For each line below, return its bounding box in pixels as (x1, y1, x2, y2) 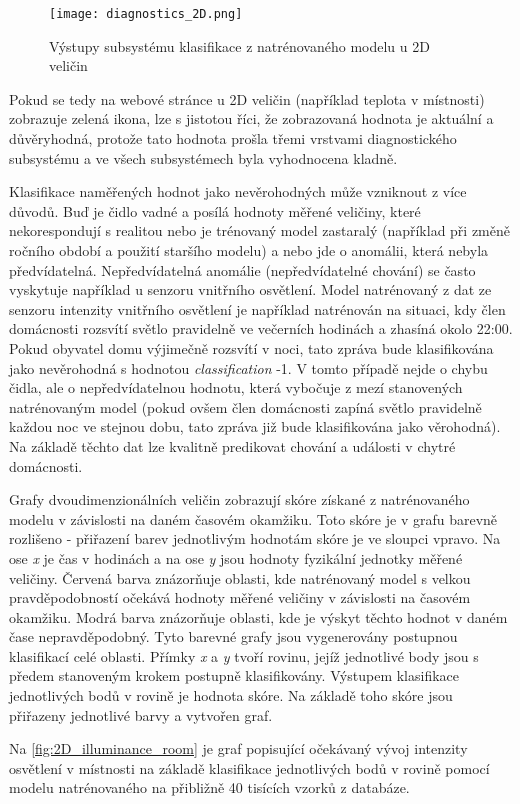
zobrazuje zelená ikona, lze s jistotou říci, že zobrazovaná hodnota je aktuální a (9, 108, 494, 129)
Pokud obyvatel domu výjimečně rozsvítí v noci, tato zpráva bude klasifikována (9, 337, 494, 358)
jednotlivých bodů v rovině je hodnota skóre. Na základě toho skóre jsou (9, 685, 453, 706)
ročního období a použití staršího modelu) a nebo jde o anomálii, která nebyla (9, 240, 489, 260)
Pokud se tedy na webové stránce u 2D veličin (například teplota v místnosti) (9, 88, 485, 109)
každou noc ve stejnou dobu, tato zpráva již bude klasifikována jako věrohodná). (9, 416, 501, 437)
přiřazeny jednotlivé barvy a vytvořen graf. (9, 704, 273, 725)
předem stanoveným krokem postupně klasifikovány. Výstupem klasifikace (9, 665, 460, 686)
